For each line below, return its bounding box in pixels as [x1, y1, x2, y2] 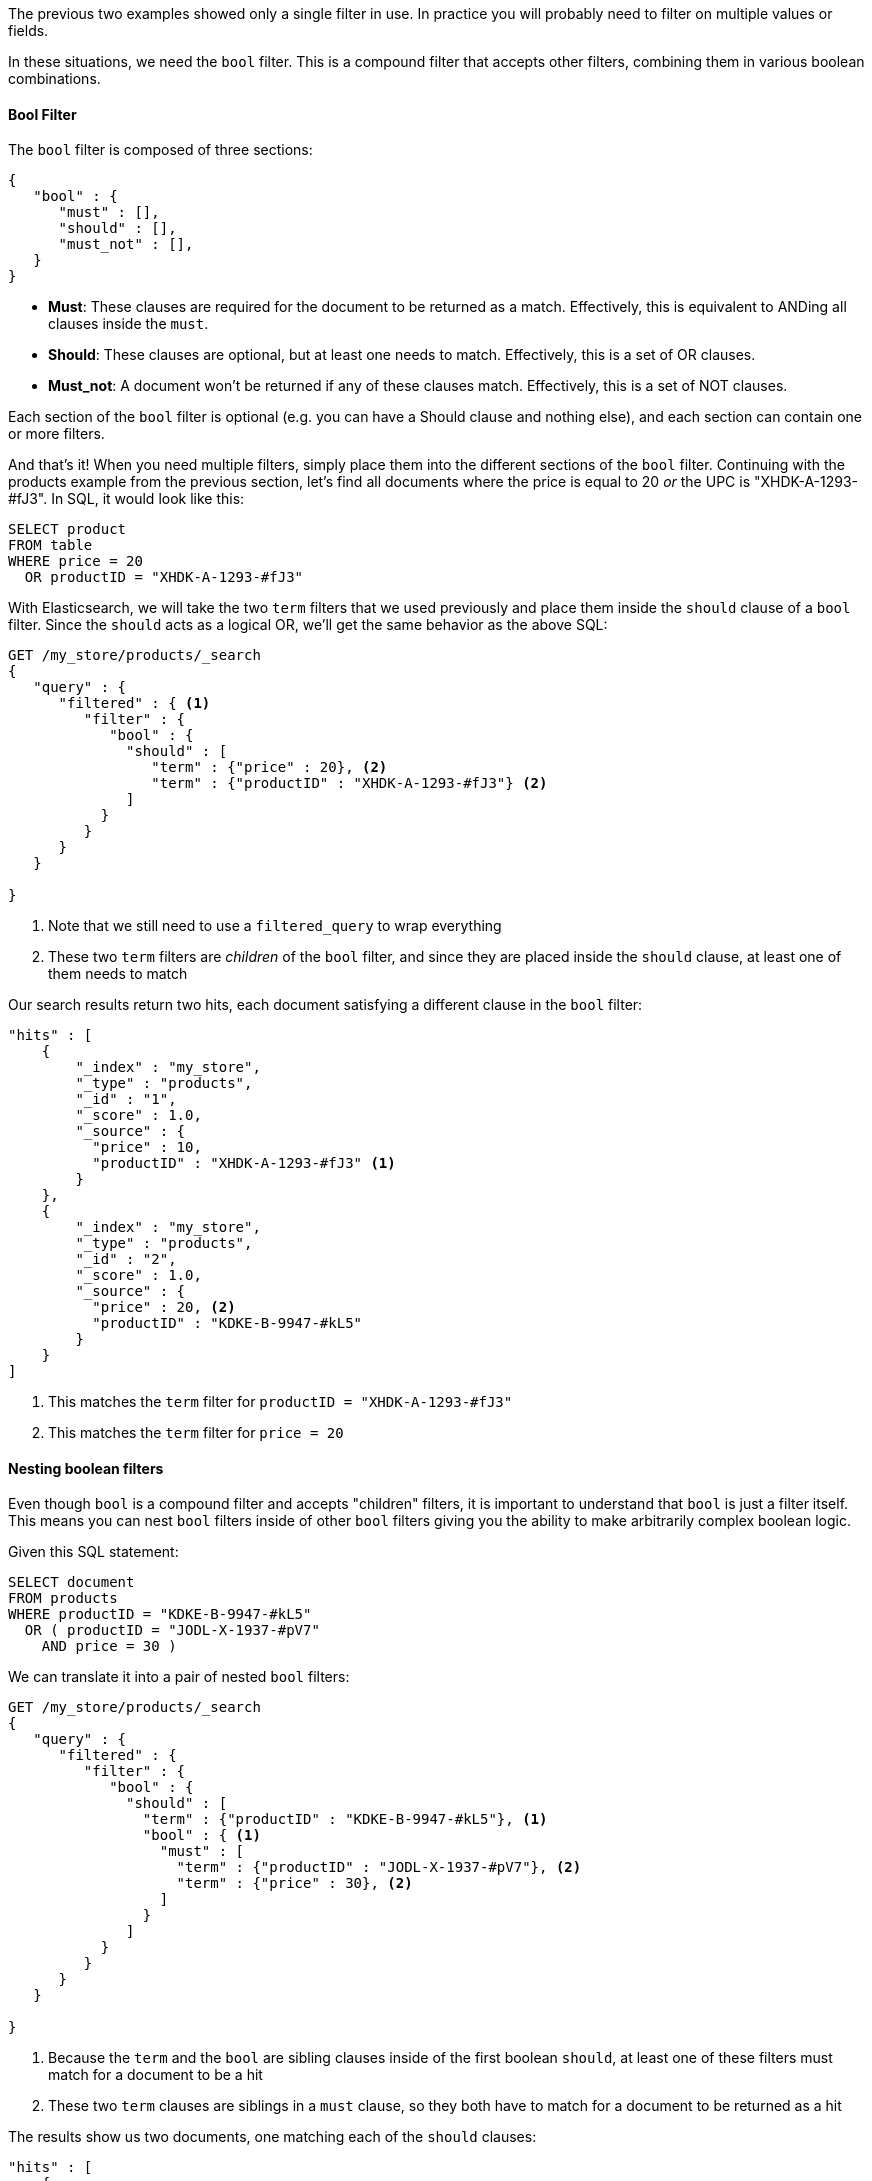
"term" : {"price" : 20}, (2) [151, 759, 388, 776]
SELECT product [8, 521, 127, 538]
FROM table [8, 537, 93, 554]
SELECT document [8, 1574, 135, 1591]
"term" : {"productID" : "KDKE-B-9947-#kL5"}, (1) [142, 1811, 548, 1828]
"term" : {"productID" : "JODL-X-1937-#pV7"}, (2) [176, 1859, 582, 1876]
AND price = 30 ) [41, 1638, 177, 1655]
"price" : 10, [92, 1139, 202, 1156]
